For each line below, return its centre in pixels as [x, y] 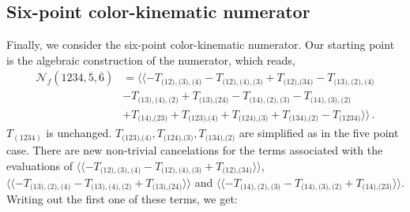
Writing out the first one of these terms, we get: [122, 199]
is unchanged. [79, 133]
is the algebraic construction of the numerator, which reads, [151, 60]
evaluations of [40, 165]
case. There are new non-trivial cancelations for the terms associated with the [195, 149]
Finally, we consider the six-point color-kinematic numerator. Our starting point [201, 45]
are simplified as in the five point [319, 133]
